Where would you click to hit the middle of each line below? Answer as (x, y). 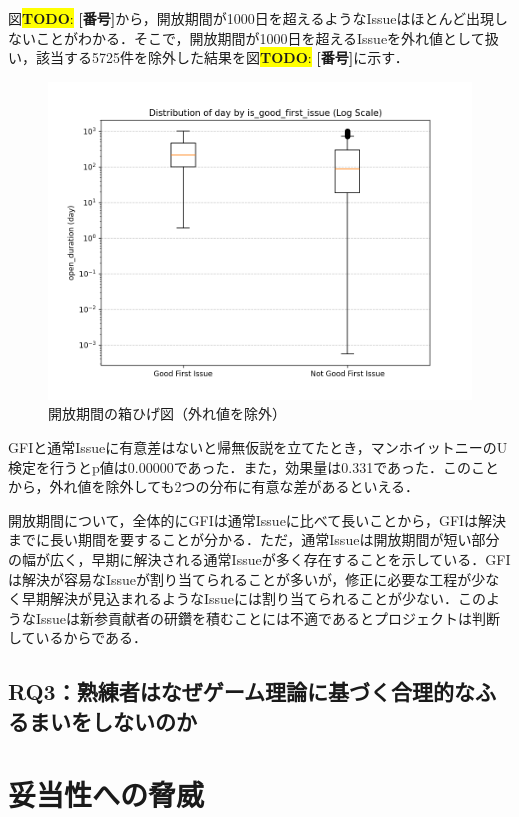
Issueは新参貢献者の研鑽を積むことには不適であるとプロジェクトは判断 (267, 617)
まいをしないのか (112, 720)
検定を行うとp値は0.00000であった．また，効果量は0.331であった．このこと (254, 466)
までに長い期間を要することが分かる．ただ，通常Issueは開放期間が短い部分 (254, 539)
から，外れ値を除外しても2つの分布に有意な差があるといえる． (214, 486)
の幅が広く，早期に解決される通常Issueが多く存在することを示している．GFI (259, 558)
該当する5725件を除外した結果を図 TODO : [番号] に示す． (222, 57)
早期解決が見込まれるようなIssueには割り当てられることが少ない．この (254, 598)
